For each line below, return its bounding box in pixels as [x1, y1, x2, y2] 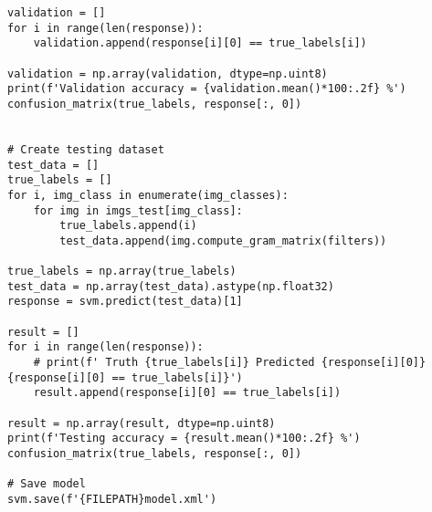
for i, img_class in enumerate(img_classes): [7, 188, 289, 202]
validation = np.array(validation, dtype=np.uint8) [7, 67, 328, 80]
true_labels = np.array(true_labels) [7, 265, 237, 278]
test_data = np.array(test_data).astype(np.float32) [7, 279, 334, 293]
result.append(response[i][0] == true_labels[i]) [33, 386, 342, 400]
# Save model [7, 477, 86, 491]
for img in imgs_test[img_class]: [33, 204, 243, 217]
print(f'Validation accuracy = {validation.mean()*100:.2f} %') [7, 82, 406, 96]
